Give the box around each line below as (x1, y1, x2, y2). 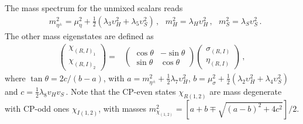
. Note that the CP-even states (66, 85, 176, 97)
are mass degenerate (209, 85, 282, 97)
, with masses (98, 102, 147, 114)
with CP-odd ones (5, 102, 70, 114)
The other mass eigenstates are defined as (5, 30, 154, 42)
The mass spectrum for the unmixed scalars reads (5, 2, 183, 13)
